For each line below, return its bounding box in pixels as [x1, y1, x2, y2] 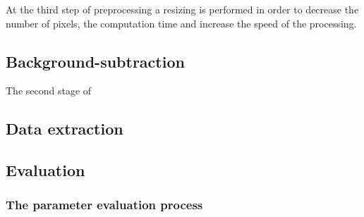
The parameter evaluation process [6, 196, 203, 213]
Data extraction [6, 118, 123, 139]
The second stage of [6, 83, 92, 98]
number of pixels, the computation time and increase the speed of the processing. [6, 15, 357, 30]
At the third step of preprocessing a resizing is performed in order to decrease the [6, 2, 359, 16]
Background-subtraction [6, 50, 185, 72]
